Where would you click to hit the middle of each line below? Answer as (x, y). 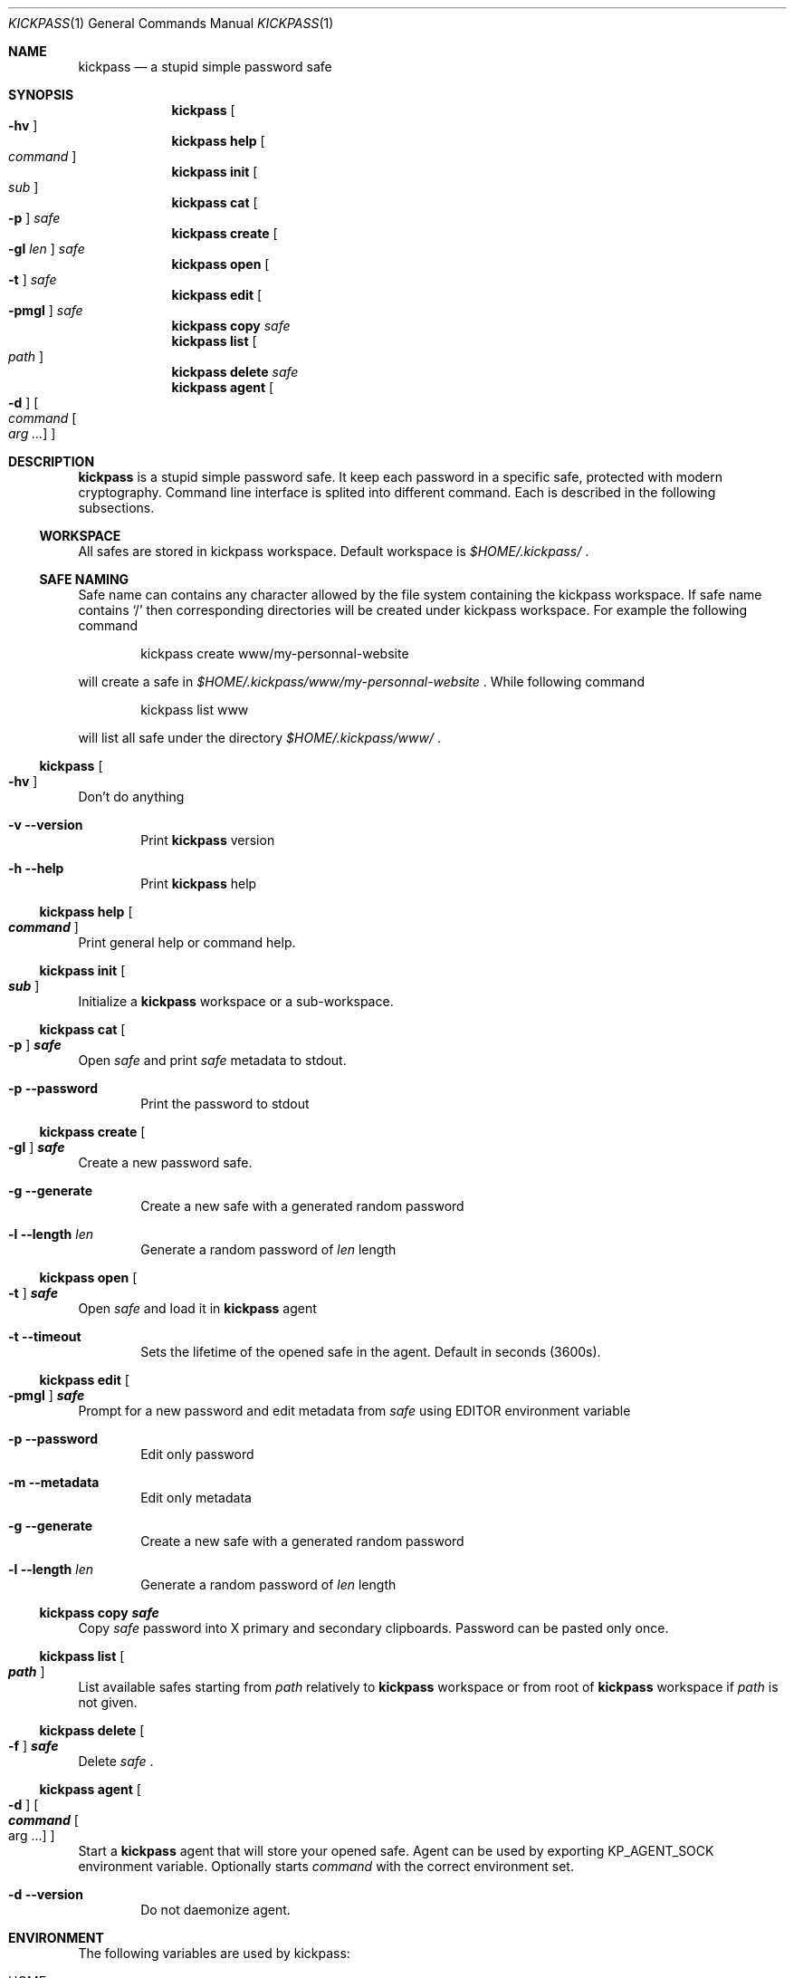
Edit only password (197, 1454)
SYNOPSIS (41, 95)
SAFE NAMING (84, 579)
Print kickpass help (199, 883)
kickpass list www (195, 710)
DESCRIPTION (52, 461)
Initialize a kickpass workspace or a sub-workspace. (236, 1001)
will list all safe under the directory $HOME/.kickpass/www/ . (259, 738)
